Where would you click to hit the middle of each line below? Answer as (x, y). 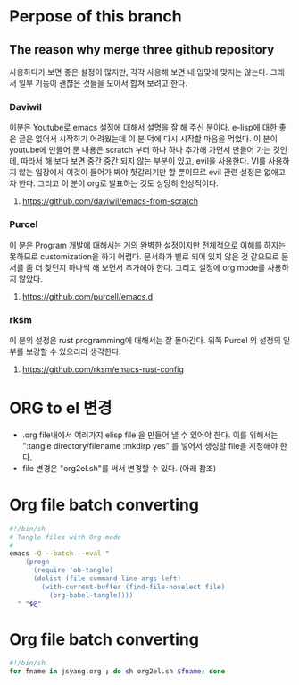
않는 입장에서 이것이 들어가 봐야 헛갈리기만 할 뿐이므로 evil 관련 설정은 (140, 173)
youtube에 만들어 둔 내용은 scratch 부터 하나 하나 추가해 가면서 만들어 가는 (140, 150)
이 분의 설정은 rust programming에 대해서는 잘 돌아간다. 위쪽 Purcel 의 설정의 (145, 340)
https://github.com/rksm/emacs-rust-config (103, 369)
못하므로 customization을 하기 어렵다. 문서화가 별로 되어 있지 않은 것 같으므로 (144, 256)
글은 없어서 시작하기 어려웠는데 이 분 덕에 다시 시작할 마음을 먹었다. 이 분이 (148, 139)
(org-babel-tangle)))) (91, 595)
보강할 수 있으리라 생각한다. (74, 351)
